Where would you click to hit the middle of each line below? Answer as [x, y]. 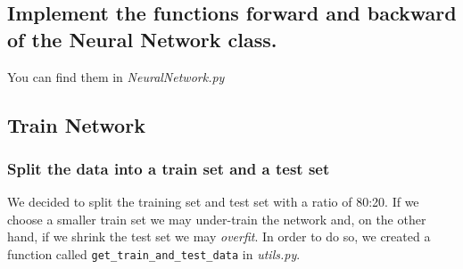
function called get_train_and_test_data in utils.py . [154, 253]
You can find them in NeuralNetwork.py [116, 76]
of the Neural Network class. [142, 39]
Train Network [76, 124]
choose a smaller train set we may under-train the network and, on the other [217, 219]
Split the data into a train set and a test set [169, 168]
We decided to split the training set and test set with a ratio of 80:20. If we [213, 202]
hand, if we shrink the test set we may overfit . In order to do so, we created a [219, 236]
